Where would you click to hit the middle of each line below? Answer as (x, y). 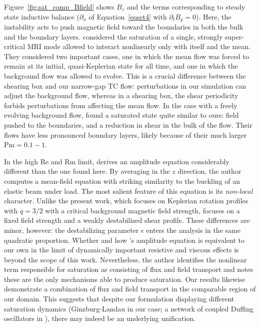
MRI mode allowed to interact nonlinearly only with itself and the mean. (139, 46)
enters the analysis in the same (193, 230)
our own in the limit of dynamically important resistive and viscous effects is (121, 250)
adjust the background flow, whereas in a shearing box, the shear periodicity (121, 95)
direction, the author (209, 171)
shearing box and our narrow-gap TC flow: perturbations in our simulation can (125, 85)
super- (234, 36)
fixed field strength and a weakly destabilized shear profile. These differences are (127, 220)
